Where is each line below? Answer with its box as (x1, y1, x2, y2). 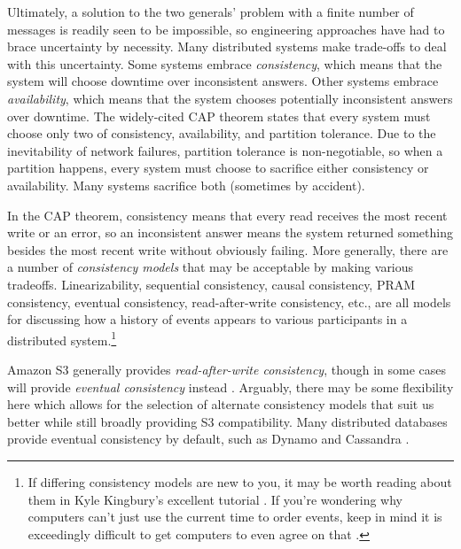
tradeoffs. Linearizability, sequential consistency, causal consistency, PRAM (7, 274, 416, 293)
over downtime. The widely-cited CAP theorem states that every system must (7, 106, 431, 125)
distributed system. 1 (7, 328, 117, 349)
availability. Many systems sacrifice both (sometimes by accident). (7, 175, 365, 194)
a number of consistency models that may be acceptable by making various (7, 258, 414, 276)
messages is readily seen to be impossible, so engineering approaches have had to (7, 19, 445, 38)
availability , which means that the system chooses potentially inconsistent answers (7, 89, 453, 107)
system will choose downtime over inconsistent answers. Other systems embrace (7, 72, 439, 90)
